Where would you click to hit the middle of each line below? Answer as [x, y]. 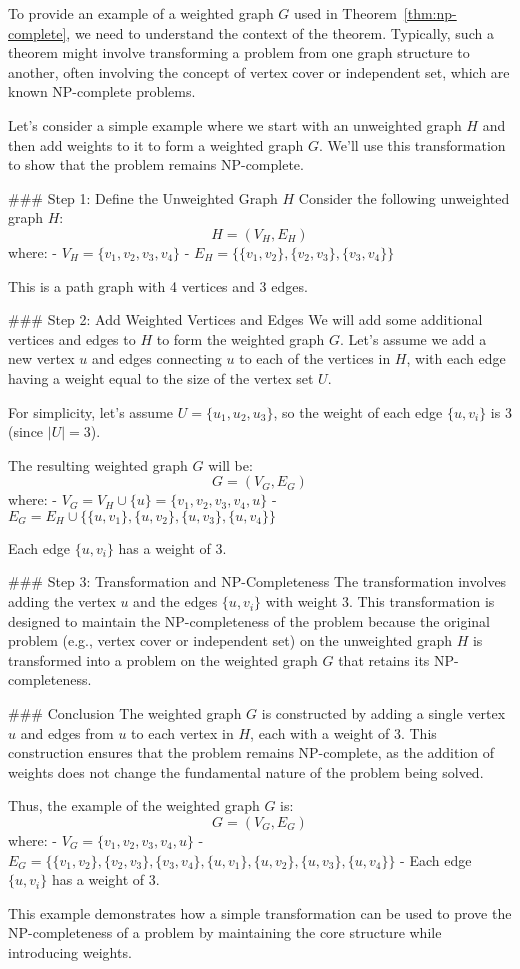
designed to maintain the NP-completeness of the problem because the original [249, 620]
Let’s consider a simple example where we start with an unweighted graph [235, 124]
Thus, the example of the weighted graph [134, 805]
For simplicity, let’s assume [91, 411]
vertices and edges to [72, 338]
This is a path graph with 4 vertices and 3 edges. [158, 285]
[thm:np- [430, 13]
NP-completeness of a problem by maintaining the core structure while [225, 932]
